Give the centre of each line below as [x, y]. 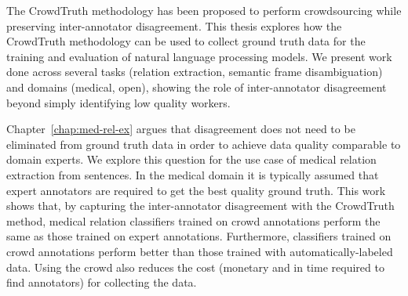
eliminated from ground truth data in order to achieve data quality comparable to [204, 144]
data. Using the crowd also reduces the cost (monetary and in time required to [195, 267]
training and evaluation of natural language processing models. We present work [199, 56]
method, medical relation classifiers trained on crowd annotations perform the [193, 220]
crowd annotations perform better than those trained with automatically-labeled [200, 251]
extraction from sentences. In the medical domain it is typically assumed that [193, 174]
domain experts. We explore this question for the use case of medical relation [191, 159]
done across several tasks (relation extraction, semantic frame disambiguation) [195, 72]
